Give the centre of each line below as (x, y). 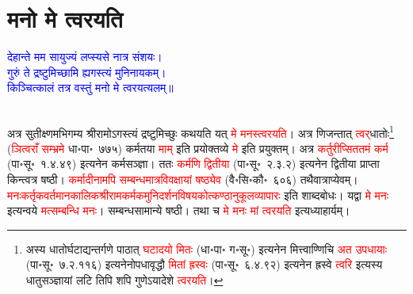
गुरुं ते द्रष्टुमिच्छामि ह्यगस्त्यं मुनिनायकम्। (87, 72)
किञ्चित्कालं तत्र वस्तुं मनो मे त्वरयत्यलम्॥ (90, 88)
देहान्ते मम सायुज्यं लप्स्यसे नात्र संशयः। (85, 57)
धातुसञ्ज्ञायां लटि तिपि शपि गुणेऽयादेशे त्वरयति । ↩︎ (124, 279)
